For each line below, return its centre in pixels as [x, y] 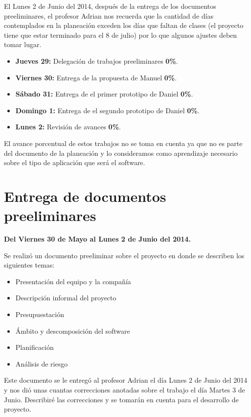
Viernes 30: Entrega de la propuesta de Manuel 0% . [96, 77]
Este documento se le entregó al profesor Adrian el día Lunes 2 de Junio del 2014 [126, 380]
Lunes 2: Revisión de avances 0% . [68, 127]
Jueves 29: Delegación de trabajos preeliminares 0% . [97, 61]
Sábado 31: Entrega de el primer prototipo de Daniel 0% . [104, 94]
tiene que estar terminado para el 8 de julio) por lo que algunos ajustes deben [121, 35]
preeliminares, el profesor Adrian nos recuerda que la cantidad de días [109, 15]
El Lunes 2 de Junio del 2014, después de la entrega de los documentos [110, 6]
